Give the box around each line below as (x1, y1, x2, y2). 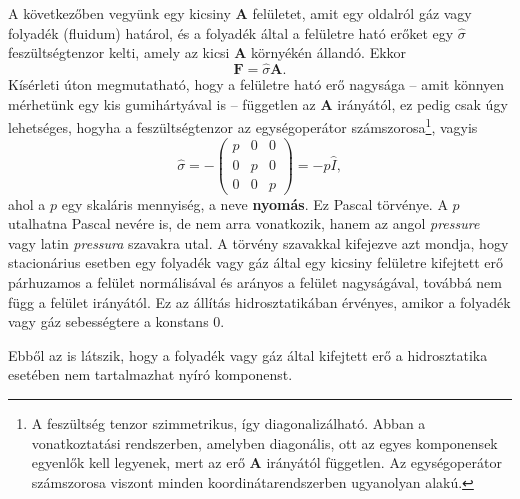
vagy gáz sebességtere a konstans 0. (8, 311, 225, 332)
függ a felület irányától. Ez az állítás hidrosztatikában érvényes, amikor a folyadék (8, 291, 511, 312)
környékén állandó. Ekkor (251, 42, 407, 63)
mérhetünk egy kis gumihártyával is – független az (8, 93, 316, 114)
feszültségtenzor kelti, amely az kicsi (8, 42, 230, 63)
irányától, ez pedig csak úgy (337, 93, 508, 114)
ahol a (8, 193, 46, 214)
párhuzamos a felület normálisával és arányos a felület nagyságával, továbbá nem (8, 271, 502, 292)
